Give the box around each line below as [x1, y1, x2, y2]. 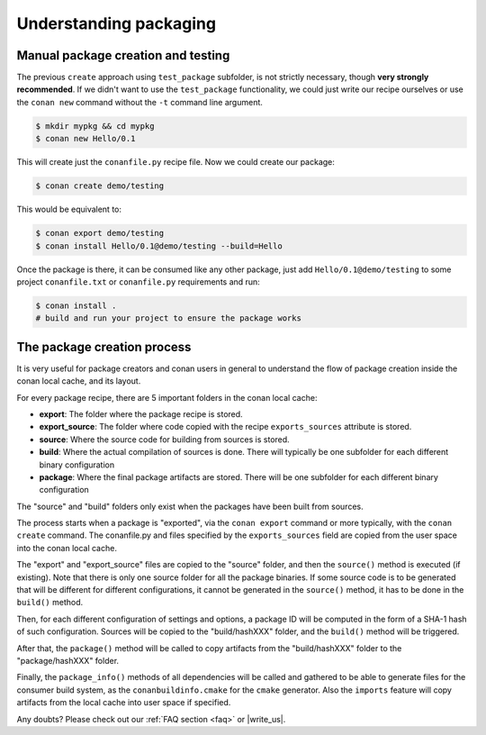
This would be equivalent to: [16, 204, 121, 215]
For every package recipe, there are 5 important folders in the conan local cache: [16, 392, 318, 403]
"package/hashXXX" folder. [16, 656, 120, 666]
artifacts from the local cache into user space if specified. [16, 697, 231, 708]
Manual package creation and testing [16, 48, 230, 63]
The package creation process [16, 339, 192, 355]
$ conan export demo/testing [35, 228, 165, 239]
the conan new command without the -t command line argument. [16, 96, 263, 107]
